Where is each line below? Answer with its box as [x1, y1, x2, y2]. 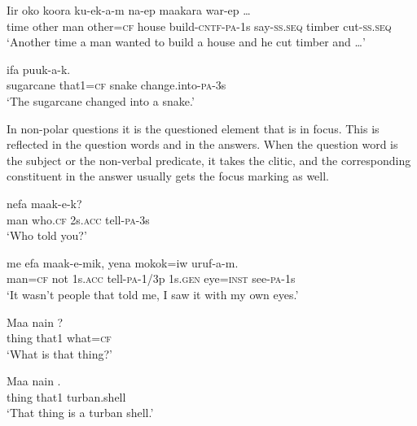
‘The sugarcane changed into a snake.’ [7, 92, 195, 109]
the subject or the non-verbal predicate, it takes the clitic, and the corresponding [7, 151, 411, 168]
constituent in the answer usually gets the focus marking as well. [7, 167, 330, 185]
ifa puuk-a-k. [7, 60, 71, 77]
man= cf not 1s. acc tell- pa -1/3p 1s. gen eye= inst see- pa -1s [7, 270, 296, 287]
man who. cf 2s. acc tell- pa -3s [7, 211, 150, 228]
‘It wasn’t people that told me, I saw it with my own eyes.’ [7, 285, 299, 302]
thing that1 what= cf [7, 329, 112, 346]
